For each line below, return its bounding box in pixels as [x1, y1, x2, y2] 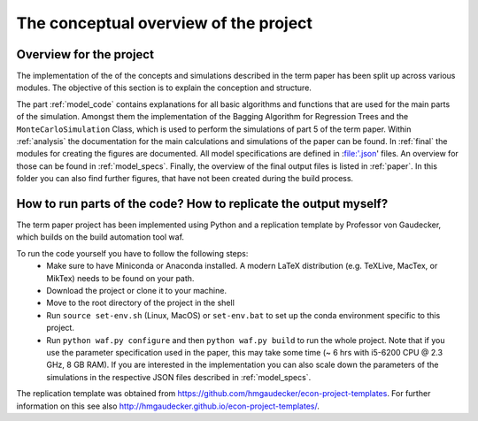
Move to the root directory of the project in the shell [46, 297, 235, 309]
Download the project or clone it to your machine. [46, 286, 227, 296]
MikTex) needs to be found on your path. [46, 272, 195, 283]
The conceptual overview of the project [16, 13, 313, 33]
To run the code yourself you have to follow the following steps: [16, 248, 249, 258]
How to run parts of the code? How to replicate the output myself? [16, 196, 389, 211]
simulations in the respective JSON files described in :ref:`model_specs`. [46, 371, 312, 382]
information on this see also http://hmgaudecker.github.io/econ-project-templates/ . [16, 401, 320, 411]
